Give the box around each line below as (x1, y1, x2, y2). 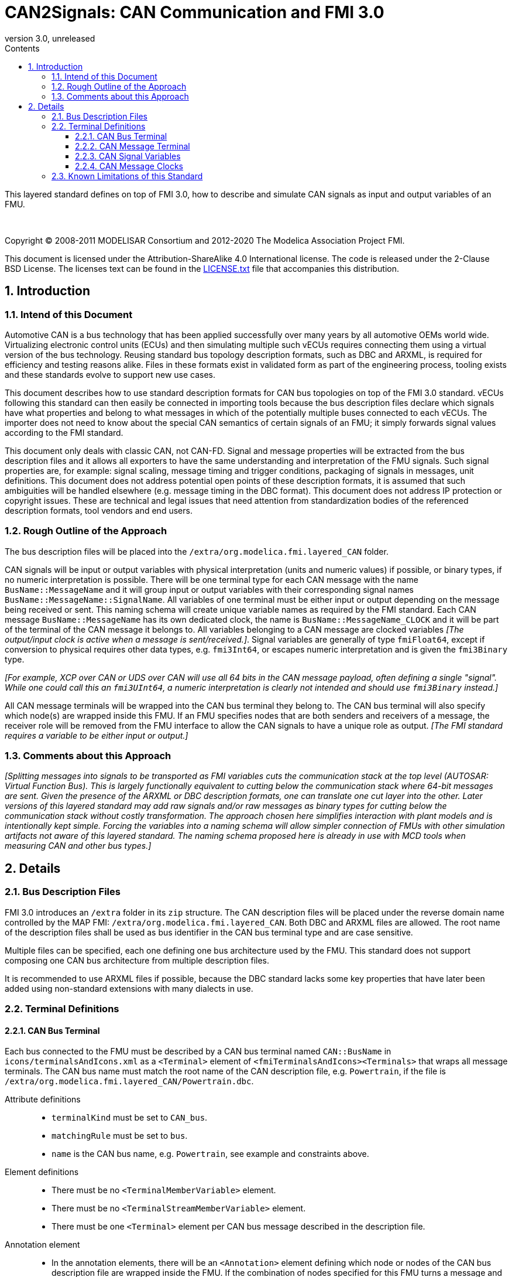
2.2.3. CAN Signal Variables (75, 151, 181, 161)
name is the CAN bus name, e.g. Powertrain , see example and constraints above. (51, 1149, 369, 1159)
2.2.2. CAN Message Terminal (75, 141, 190, 151)
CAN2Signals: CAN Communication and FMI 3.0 (5, 2, 384, 22)
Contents (5, 43, 40, 53)
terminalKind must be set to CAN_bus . (51, 1112, 208, 1123)
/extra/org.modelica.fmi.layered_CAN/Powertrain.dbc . (5, 1076, 254, 1087)
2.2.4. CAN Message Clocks (75, 161, 184, 171)
